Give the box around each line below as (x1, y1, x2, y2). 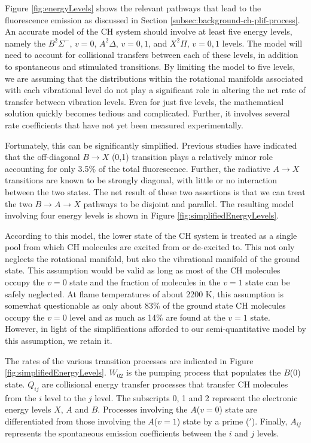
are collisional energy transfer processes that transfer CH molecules (42, 377, 288, 390)
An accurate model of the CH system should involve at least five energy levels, (5, 25, 292, 38)
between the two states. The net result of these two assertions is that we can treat (5, 185, 306, 198)
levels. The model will (222, 36, 303, 49)
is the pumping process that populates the (126, 366, 281, 379)
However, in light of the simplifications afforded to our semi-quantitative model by (5, 322, 306, 335)
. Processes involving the (97, 403, 188, 416)
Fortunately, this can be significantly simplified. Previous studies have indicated (5, 139, 297, 151)
